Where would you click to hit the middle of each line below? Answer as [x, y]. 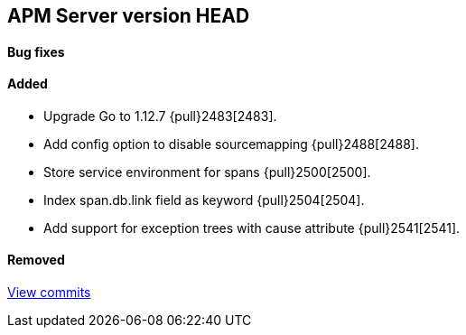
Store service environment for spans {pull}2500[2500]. [207, 172]
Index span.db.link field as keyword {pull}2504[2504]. [204, 200]
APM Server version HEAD [129, 16]
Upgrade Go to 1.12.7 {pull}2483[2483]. [160, 116]
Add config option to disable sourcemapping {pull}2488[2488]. [231, 144]
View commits [49, 293]
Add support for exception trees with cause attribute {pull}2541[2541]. [252, 228]
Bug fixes [36, 51]
